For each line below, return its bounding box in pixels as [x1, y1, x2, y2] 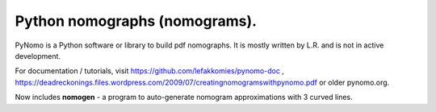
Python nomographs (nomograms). [15, 12, 258, 30]
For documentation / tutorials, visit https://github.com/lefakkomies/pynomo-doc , [15, 66, 284, 76]
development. [15, 51, 61, 60]
